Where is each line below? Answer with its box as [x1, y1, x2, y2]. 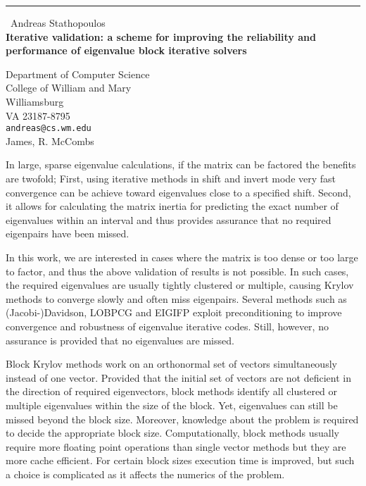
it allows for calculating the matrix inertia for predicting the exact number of [6, 199, 339, 213]
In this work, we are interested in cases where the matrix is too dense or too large [6, 249, 358, 264]
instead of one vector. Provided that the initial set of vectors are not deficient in [6, 370, 351, 385]
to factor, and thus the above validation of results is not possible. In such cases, [6, 263, 349, 278]
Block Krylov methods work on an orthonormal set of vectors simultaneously [6, 356, 337, 371]
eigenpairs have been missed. [6, 226, 130, 241]
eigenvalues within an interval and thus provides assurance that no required [6, 212, 332, 227]
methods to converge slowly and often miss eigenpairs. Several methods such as [6, 291, 347, 306]
